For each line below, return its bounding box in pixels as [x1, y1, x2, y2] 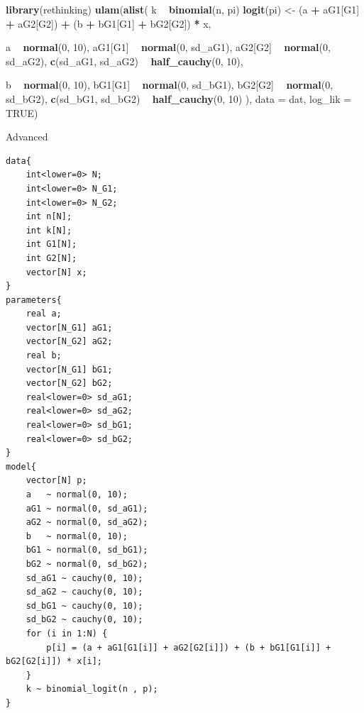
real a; [26, 309, 62, 319]
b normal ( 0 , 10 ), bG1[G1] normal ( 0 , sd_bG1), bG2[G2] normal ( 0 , [6, 77, 333, 92]
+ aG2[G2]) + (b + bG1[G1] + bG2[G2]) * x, [6, 16, 211, 31]
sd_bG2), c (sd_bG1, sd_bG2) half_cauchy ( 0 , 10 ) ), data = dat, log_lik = [6, 91, 352, 106]
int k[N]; [26, 225, 72, 236]
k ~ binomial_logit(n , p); [26, 684, 158, 695]
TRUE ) [6, 105, 38, 120]
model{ [6, 461, 36, 472]
